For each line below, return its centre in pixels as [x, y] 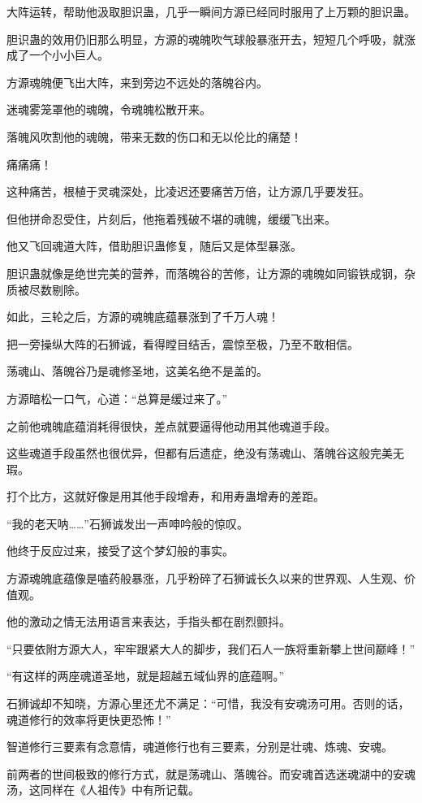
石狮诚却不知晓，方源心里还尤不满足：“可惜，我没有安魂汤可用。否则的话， [208, 703]
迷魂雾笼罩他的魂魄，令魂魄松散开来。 [109, 109]
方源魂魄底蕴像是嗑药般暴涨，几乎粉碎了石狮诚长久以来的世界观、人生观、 [205, 578]
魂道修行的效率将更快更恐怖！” [89, 719]
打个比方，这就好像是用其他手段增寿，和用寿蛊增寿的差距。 [166, 496]
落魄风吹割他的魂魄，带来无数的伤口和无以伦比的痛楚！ [154, 136]
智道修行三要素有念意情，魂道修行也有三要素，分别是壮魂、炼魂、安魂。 [200, 747]
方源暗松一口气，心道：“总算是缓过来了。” [117, 398]
